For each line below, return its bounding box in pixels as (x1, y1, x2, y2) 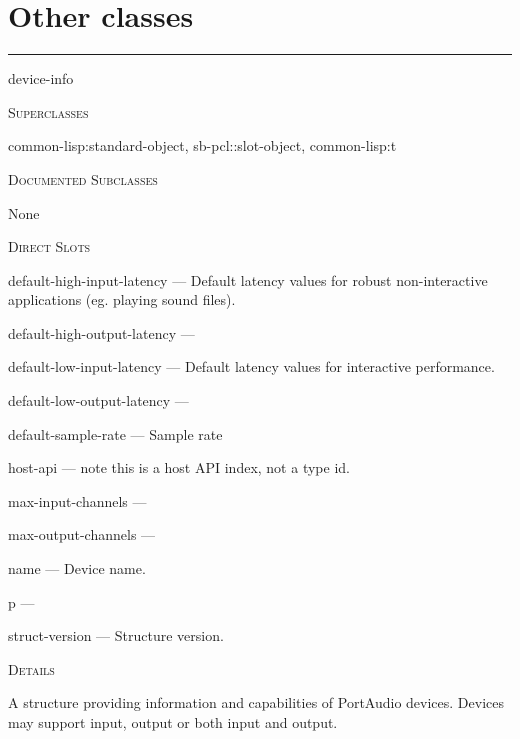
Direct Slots (8, 236, 91, 257)
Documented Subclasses (8, 168, 158, 189)
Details (8, 658, 55, 679)
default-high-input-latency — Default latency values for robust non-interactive (8, 269, 488, 290)
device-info (8, 68, 74, 89)
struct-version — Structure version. (8, 625, 224, 646)
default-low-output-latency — (8, 390, 189, 411)
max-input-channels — (8, 490, 147, 511)
